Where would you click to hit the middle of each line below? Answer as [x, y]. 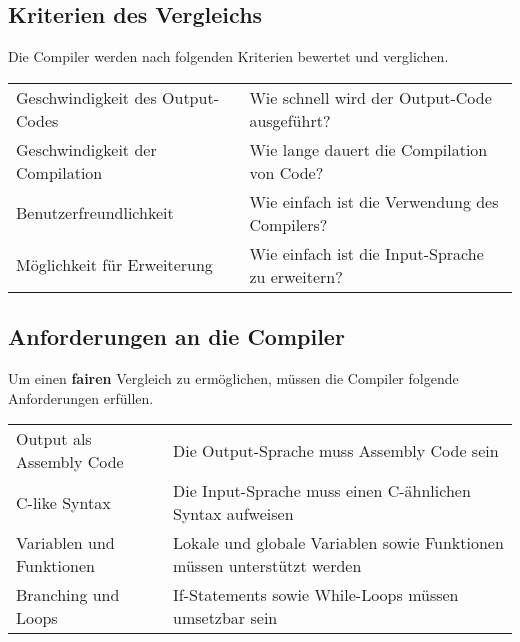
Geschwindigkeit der [86, 149]
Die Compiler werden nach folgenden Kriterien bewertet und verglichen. [228, 56]
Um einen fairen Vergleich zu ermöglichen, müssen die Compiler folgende [233, 378]
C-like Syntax [63, 502]
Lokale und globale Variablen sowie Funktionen [338, 543]
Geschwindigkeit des [86, 97]
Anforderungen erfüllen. [81, 397]
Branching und [68, 595]
